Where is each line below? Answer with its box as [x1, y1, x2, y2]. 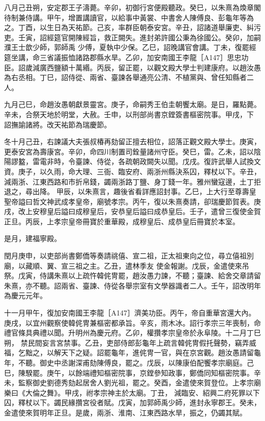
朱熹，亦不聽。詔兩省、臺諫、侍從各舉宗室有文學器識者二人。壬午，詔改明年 [4, 280, 261, 291]
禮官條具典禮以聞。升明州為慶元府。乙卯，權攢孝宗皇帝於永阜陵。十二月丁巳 [4, 327, 261, 338]
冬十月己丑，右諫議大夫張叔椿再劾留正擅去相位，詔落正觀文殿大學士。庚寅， [4, 136, 261, 147]
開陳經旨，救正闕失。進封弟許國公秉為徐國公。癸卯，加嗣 [68, 32, 261, 42]
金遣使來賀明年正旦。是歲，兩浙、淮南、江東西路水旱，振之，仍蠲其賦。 [4, 407, 247, 417]
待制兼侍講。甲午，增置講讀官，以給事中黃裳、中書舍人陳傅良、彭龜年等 [4, 12, 247, 22]
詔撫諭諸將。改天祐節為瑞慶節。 [4, 119, 111, 129]
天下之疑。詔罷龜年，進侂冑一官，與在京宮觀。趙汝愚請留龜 [61, 347, 261, 358]
